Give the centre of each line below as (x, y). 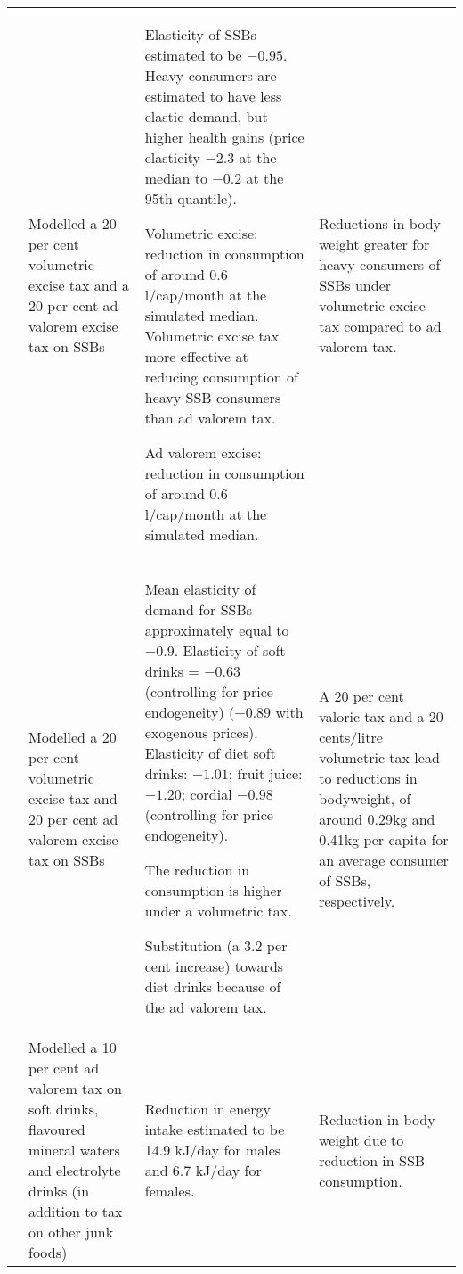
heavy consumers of (380, 264)
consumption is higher (213, 890)
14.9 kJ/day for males (213, 1150)
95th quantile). (191, 198)
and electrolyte (75, 1170)
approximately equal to (217, 630)
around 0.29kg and (377, 818)
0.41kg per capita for (384, 839)
